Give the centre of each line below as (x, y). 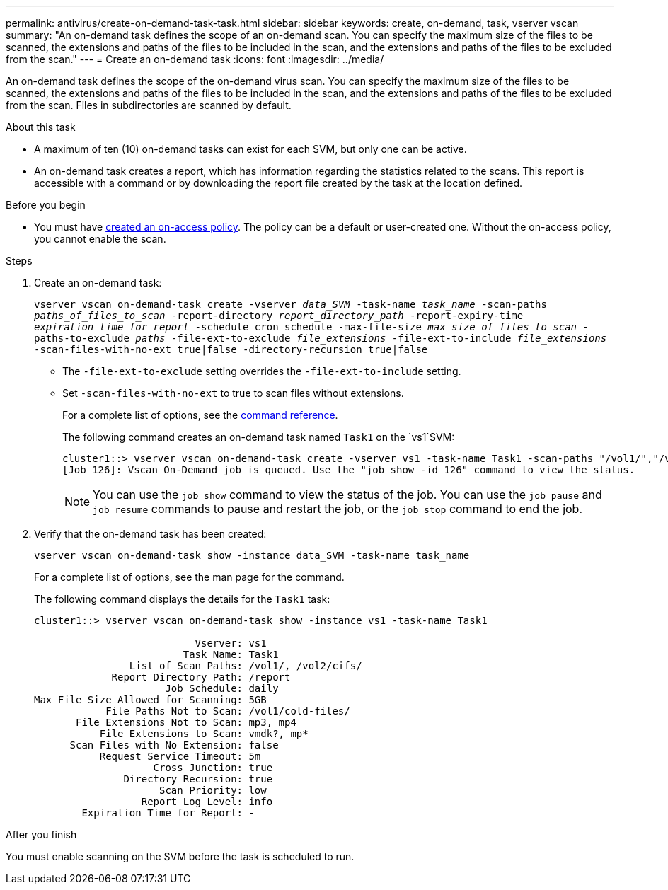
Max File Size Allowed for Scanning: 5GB (150, 700)
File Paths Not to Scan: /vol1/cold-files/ (228, 711)
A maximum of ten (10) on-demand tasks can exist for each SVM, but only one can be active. (250, 149)
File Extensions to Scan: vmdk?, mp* (204, 734)
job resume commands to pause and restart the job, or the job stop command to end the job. (338, 509)
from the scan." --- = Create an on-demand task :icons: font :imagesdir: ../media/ (195, 59)
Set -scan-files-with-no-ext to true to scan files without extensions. (233, 393)
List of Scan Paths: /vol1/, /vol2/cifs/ (246, 666)
